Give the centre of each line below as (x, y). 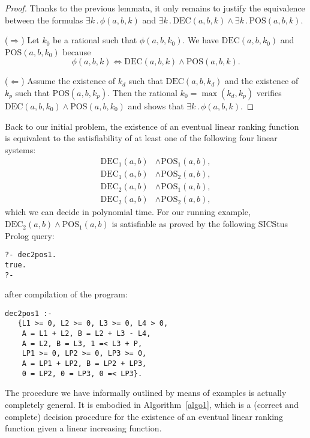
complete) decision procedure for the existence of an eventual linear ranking (144, 416)
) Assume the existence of (68, 81)
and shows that (156, 105)
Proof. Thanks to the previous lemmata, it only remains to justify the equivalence (155, 8)
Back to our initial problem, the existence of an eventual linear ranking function (152, 126)
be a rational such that (95, 40)
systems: (20, 149)
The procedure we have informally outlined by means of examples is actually (146, 393)
